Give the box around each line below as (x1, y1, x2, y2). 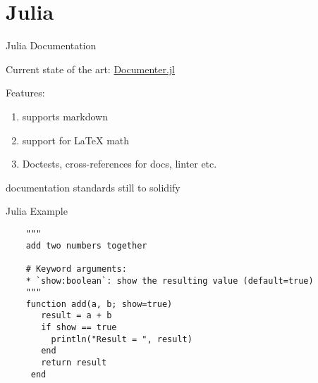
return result (41, 358, 107, 368)
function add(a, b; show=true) (25, 299, 173, 309)
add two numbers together (25, 240, 147, 251)
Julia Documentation (6, 38, 97, 53)
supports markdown (22, 108, 108, 123)
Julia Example (6, 203, 68, 218)
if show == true (41, 322, 117, 333)
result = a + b (41, 310, 112, 321)
